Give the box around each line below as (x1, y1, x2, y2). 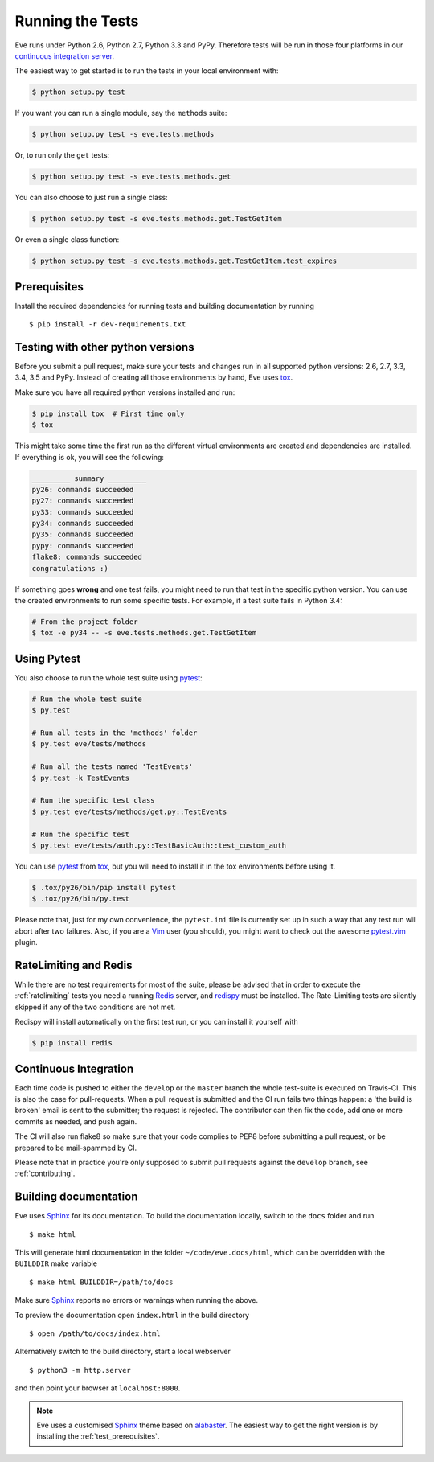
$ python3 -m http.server (29, 1365, 132, 1374)
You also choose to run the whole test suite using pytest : (14, 672, 203, 683)
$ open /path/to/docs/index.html (29, 1329, 161, 1338)
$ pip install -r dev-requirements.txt (29, 320, 186, 329)
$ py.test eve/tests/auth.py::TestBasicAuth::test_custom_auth (31, 840, 287, 850)
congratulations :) (31, 564, 108, 573)
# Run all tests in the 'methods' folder (31, 729, 198, 737)
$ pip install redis (31, 1038, 113, 1048)
